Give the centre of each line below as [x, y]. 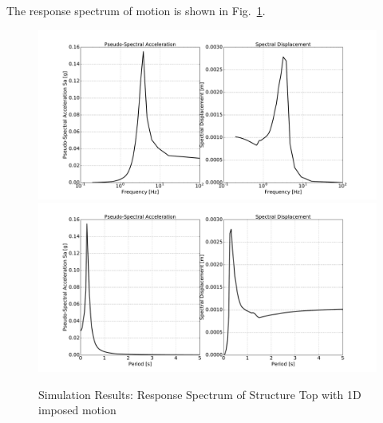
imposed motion [77, 410]
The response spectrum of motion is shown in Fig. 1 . [136, 10]
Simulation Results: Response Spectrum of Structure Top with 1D [200, 394]
